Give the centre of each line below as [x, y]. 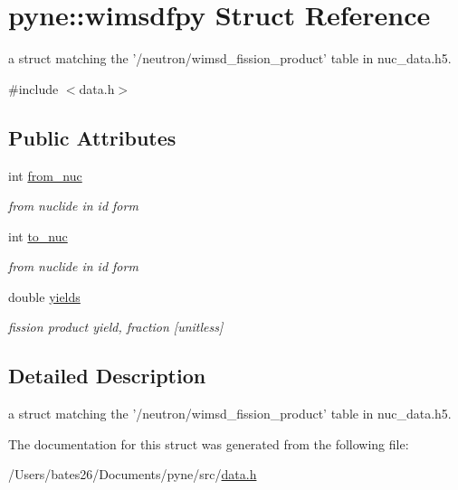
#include [33, 88]
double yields [44, 296]
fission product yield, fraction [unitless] [116, 327]
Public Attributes [92, 137]
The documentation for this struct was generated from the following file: [209, 443]
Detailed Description [107, 376]
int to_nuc [38, 236]
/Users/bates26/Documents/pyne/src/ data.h [133, 474]
